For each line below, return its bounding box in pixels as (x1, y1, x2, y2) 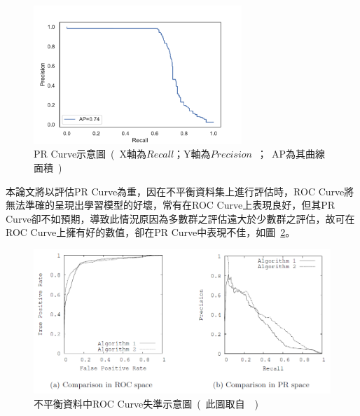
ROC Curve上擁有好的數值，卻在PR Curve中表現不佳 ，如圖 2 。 (6, 225, 296, 240)
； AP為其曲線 (256, 146, 325, 161)
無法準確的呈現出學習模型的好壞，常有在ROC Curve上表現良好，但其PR (6, 197, 335, 212)
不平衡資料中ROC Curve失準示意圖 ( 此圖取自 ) (34, 396, 259, 410)
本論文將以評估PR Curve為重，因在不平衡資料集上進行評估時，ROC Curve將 (6, 183, 354, 198)
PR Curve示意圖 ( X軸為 (34, 146, 147, 161)
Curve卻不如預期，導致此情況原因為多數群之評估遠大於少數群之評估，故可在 (6, 211, 355, 226)
